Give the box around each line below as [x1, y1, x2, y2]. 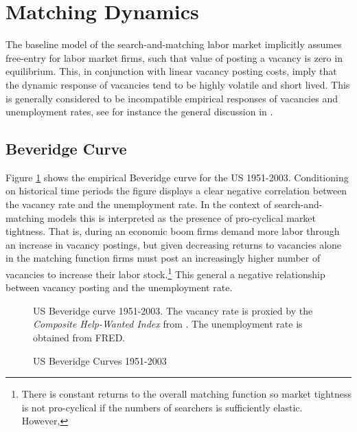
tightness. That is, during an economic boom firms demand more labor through [5, 224, 340, 238]
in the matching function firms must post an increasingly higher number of [5, 251, 321, 265]
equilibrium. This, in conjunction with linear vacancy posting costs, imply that [5, 64, 337, 78]
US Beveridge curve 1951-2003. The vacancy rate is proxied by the [33, 303, 313, 317]
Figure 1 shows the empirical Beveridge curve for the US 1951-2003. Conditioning [5, 170, 349, 184]
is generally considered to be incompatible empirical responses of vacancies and [5, 91, 338, 105]
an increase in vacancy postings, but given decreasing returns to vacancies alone [5, 237, 342, 251]
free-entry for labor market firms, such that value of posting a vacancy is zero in [5, 50, 343, 65]
